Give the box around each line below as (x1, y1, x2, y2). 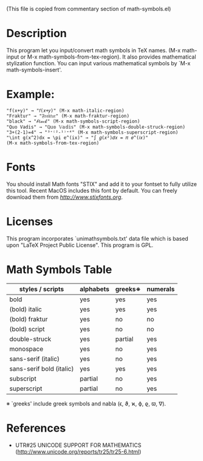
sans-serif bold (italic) (9, 364, 74, 373)
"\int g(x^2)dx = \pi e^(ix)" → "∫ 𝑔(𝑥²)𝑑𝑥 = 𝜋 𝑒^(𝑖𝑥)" (6, 134, 148, 141)
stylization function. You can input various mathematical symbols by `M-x (6, 59, 191, 66)
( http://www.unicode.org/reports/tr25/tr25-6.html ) (15, 448, 141, 455)
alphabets (79, 285, 110, 293)
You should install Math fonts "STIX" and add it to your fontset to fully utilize (6, 180, 197, 188)
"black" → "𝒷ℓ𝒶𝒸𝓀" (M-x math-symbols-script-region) (6, 118, 140, 124)
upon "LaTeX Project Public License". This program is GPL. (6, 241, 154, 249)
